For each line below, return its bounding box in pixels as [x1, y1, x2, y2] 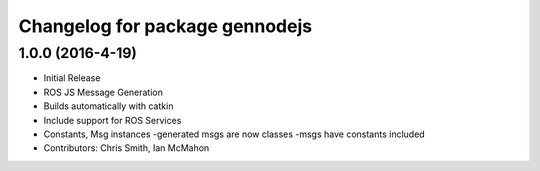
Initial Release [43, 72, 101, 84]
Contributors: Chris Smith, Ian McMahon [43, 142, 210, 154]
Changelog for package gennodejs [18, 15, 313, 37]
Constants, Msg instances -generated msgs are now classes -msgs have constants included [43, 128, 425, 140]
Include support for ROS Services [43, 114, 182, 126]
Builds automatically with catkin [43, 100, 174, 112]
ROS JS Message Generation [43, 86, 164, 98]
